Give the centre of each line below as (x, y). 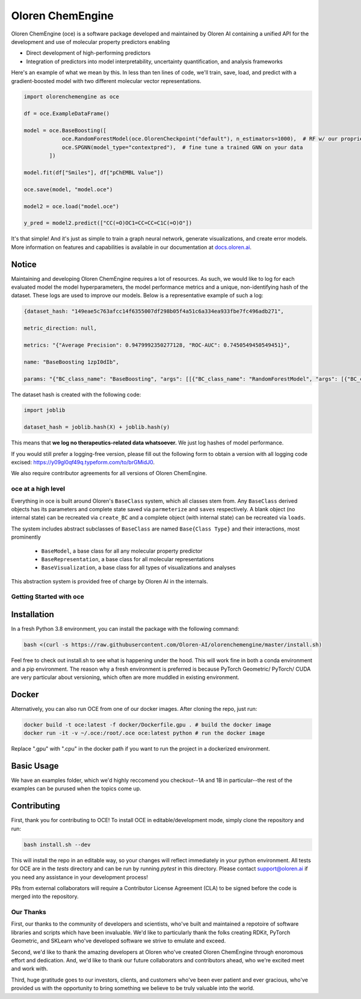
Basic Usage (35, 766)
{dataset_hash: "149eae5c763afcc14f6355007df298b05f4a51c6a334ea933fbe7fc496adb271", (154, 312)
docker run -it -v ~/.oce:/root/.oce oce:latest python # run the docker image (144, 733)
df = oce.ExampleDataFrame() (67, 114)
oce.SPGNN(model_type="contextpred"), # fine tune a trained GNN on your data (182, 147)
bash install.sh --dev (57, 844)
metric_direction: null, (60, 328)
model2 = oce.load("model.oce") (72, 206)
